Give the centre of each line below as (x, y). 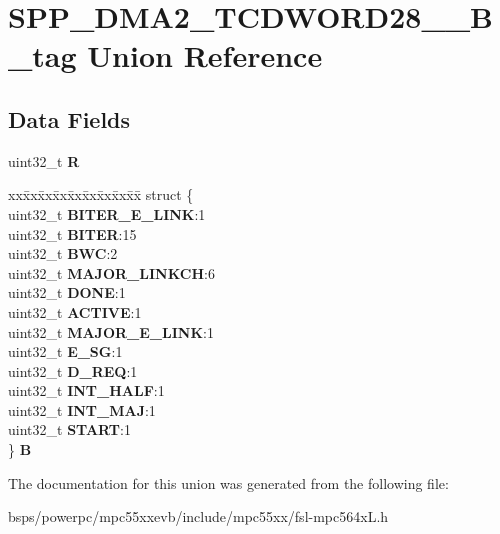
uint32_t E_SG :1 (65, 351)
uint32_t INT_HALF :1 (86, 390)
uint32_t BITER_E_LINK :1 (107, 213)
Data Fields (69, 118)
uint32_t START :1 (69, 429)
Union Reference (205, 55)
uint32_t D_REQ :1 (73, 370)
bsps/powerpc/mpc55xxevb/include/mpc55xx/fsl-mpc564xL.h (198, 516)
